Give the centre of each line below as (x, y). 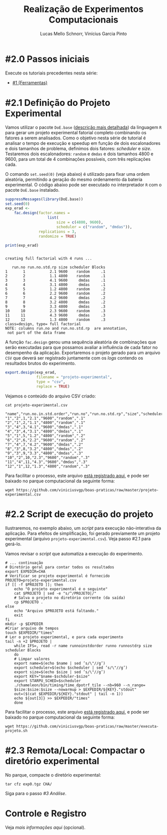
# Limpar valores (32, 659)
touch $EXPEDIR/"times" (30, 633)
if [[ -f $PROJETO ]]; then (34, 585)
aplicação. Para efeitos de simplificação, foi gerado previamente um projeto (83, 533)
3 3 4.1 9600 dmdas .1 (55, 281)
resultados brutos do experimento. (41, 364)
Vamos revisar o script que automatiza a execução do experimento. (74, 553)
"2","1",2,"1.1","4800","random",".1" (45, 422)
